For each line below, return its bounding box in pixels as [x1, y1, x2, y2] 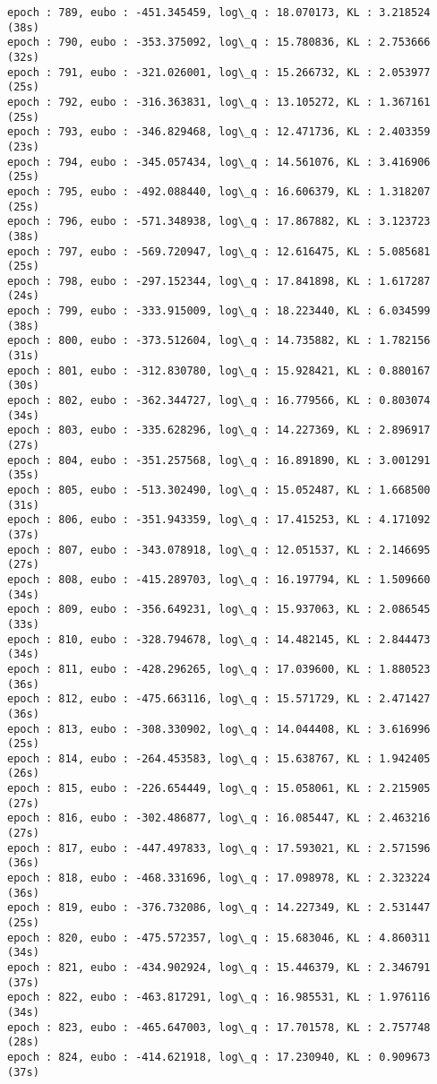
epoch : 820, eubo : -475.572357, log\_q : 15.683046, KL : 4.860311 [7, 931, 431, 944]
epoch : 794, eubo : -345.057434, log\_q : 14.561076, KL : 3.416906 [7, 155, 431, 168]
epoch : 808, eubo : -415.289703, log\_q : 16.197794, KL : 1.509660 [7, 572, 431, 586]
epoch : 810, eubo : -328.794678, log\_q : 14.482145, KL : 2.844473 [7, 632, 431, 646]
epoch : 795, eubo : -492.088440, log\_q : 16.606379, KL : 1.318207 [7, 185, 431, 198]
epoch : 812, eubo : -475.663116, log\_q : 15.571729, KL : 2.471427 [7, 693, 431, 706]
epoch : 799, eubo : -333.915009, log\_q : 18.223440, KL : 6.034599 [7, 305, 431, 318]
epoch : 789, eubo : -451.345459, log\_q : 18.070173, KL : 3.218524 [7, 6, 431, 19]
